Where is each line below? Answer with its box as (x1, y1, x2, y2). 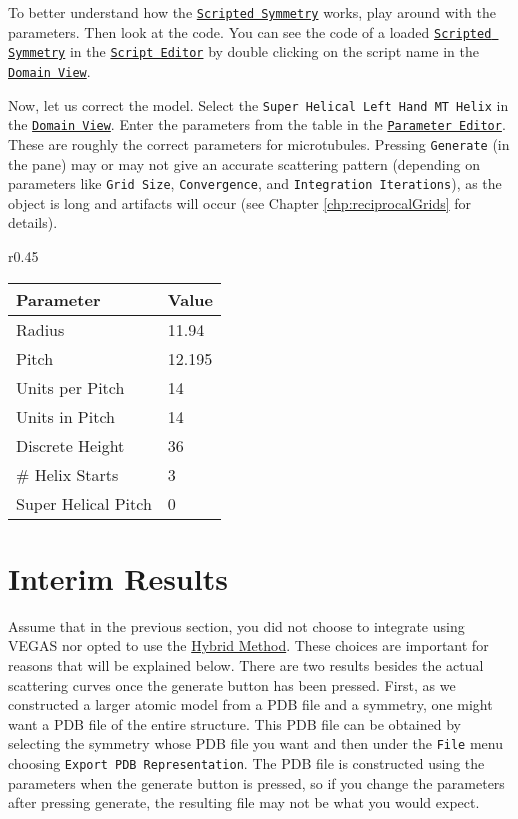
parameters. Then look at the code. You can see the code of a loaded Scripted (8, 21, 492, 42)
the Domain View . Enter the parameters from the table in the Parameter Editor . (8, 114, 506, 135)
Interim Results (8, 557, 228, 598)
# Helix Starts (16, 462, 119, 486)
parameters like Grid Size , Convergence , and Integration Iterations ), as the (8, 173, 502, 194)
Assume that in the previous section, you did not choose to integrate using (8, 615, 465, 636)
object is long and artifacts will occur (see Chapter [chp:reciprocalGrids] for (8, 192, 472, 213)
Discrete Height (16, 433, 125, 457)
